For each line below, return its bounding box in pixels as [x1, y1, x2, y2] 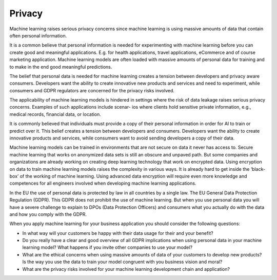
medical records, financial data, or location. [9, 111, 101, 117]
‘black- [250, 166, 266, 172]
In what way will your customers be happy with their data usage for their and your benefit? [22, 230, 214, 236]
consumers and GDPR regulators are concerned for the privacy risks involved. [9, 87, 174, 93]
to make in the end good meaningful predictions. [9, 64, 112, 70]
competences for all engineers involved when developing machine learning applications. [9, 180, 196, 187]
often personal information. [9, 32, 67, 38]
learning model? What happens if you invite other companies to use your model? [22, 244, 192, 251]
